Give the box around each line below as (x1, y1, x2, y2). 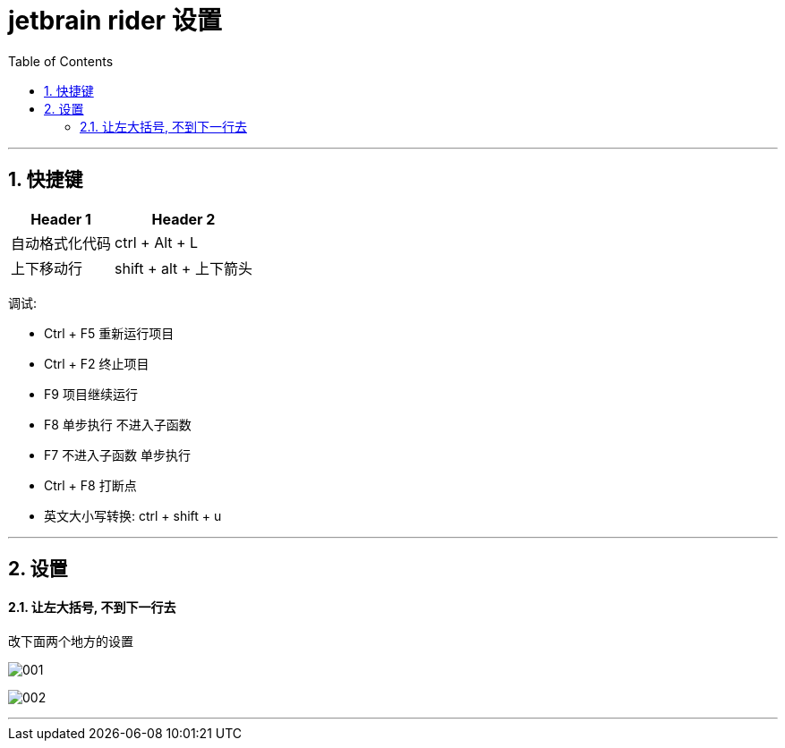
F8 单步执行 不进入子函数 (44, 416, 192, 432)
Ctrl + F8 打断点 (44, 477, 137, 493)
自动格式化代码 (11, 234, 112, 252)
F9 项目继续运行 (44, 386, 138, 402)
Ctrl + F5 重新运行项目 (44, 325, 175, 341)
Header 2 (151, 209, 216, 228)
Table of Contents (8, 53, 114, 69)
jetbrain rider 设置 (8, 5, 222, 36)
